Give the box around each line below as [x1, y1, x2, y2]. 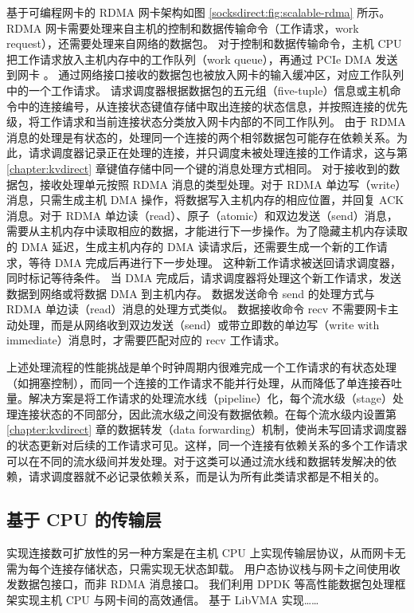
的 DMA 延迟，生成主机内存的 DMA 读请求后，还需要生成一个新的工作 [6, 238, 377, 254]
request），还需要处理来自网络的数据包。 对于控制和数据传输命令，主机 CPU [6, 35, 402, 52]
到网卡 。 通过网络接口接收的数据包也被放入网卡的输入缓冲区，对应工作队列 [6, 66, 404, 83]
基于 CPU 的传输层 [6, 507, 162, 532]
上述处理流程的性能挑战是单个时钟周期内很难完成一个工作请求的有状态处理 [6, 359, 396, 375]
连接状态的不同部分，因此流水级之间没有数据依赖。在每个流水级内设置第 [17, 405, 396, 422]
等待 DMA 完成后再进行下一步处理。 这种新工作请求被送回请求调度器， [28, 253, 402, 270]
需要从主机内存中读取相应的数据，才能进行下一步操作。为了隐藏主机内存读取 [6, 222, 408, 239]
